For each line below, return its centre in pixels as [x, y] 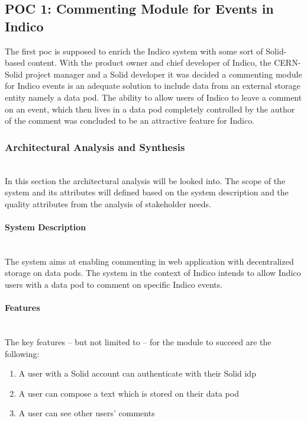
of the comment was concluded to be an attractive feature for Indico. [130, 120]
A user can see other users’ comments [87, 413]
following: [22, 353]
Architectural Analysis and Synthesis [95, 147]
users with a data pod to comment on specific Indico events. [114, 284]
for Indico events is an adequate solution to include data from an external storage [153, 86]
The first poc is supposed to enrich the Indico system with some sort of [134, 51]
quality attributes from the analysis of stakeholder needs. [108, 203]
